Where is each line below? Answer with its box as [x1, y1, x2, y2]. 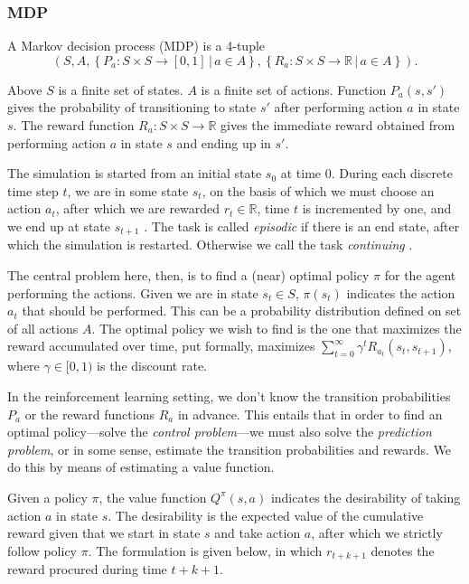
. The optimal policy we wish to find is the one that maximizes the [91, 318, 462, 337]
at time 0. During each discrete [280, 164, 453, 183]
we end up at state [7, 216, 111, 235]
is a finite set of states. [58, 80, 183, 99]
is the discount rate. [97, 356, 208, 375]
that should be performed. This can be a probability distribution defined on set [22, 301, 462, 320]
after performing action [274, 98, 403, 117]
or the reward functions [24, 404, 155, 423]
